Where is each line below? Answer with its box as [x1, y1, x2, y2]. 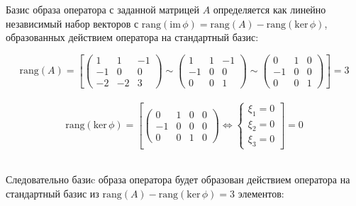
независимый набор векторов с [6, 16, 139, 30]
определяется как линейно [213, 2, 326, 16]
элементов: [238, 185, 284, 200]
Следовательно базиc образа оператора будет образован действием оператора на [6, 172, 350, 187]
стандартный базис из [6, 185, 99, 200]
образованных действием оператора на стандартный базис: [6, 30, 259, 45]
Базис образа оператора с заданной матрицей [6, 2, 199, 16]
